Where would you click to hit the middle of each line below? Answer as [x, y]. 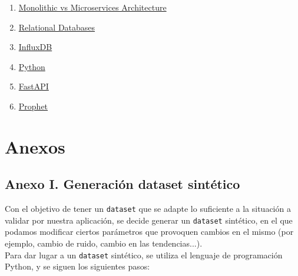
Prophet [33, 106]
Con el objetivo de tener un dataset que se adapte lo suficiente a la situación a [148, 209]
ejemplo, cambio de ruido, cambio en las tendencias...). [104, 243]
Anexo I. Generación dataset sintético [122, 184]
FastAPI [34, 86]
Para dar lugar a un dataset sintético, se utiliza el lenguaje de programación [144, 255]
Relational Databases [57, 27]
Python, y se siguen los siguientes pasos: [77, 266]
